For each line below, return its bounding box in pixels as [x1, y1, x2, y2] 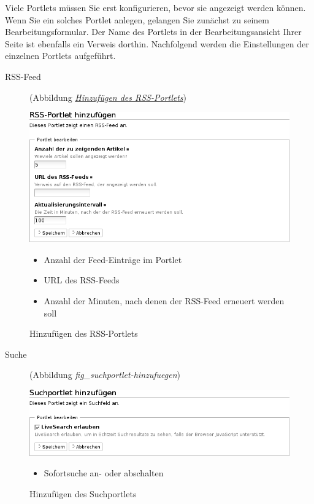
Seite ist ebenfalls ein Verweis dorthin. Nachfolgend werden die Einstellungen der [5, 37, 309, 50]
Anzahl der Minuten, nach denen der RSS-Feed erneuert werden [44, 294, 285, 307]
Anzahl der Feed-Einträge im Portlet [44, 253, 182, 266]
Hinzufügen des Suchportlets [29, 487, 137, 500]
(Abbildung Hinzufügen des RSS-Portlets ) [29, 90, 187, 103]
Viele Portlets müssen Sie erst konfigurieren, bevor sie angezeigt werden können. [5, 1, 306, 14]
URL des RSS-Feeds [44, 274, 120, 286]
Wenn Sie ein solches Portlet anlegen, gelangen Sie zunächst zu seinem [5, 13, 270, 26]
